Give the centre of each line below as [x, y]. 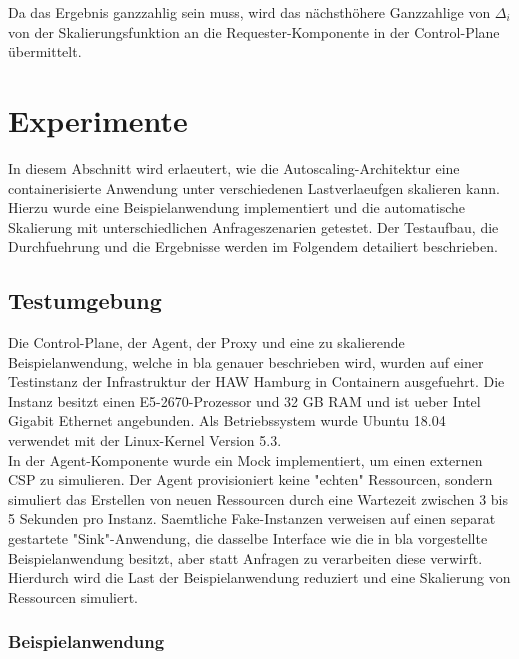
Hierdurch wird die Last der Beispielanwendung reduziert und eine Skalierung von [259, 577]
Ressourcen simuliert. [73, 596]
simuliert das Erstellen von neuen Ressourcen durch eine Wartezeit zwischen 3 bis [258, 498]
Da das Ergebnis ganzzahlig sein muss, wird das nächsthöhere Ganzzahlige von [249, 12]
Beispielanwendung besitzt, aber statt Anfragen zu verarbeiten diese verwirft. [245, 557]
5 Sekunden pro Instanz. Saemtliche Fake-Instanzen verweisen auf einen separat [252, 518]
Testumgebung [85, 300]
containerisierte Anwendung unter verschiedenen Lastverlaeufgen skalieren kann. [254, 187]
